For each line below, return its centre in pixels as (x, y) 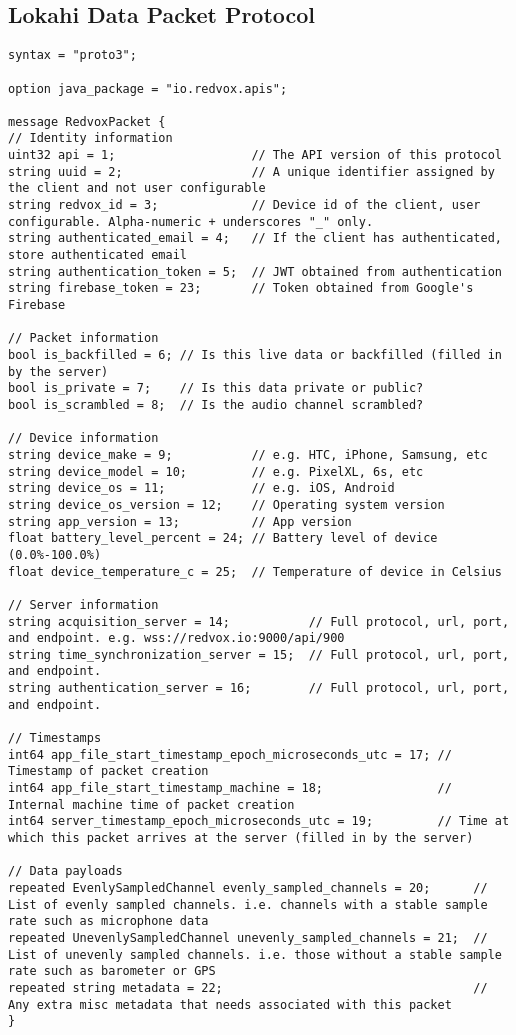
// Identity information (90, 138)
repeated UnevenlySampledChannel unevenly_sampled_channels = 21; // (248, 937)
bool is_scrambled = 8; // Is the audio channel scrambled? (216, 404)
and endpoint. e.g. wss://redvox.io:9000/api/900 (176, 638)
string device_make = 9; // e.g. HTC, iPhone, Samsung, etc (248, 454)
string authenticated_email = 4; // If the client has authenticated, (255, 238)
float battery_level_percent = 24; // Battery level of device (223, 538)
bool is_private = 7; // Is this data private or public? (216, 388)
